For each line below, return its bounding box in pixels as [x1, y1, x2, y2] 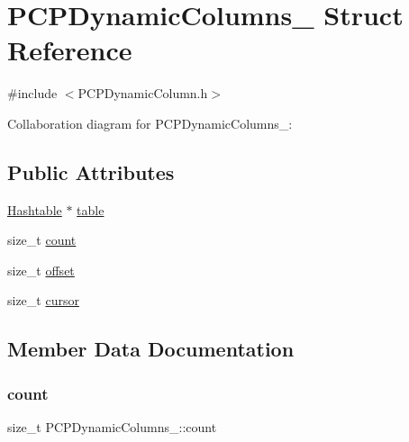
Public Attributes [7, 158, 175, 185]
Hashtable [7, 200, 62, 219]
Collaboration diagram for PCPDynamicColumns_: [7, 113, 293, 132]
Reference [7, 32, 132, 68]
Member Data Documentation [7, 335, 295, 363]
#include [7, 84, 58, 103]
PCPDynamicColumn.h [77, 84, 208, 103]
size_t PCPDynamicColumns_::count [7, 418, 217, 437]
